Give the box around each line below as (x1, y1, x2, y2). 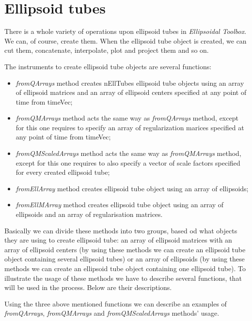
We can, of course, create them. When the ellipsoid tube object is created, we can (4, 35, 247, 46)
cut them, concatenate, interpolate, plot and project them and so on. (4, 45, 209, 55)
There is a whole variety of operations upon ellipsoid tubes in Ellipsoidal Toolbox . (4, 26, 247, 36)
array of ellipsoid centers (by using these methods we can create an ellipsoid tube (4, 244, 246, 254)
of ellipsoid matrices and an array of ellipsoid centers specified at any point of (16, 87, 247, 97)
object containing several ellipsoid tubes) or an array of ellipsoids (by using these (4, 254, 245, 264)
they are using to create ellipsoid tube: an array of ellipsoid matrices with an (4, 235, 232, 245)
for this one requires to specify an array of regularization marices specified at (16, 122, 244, 132)
